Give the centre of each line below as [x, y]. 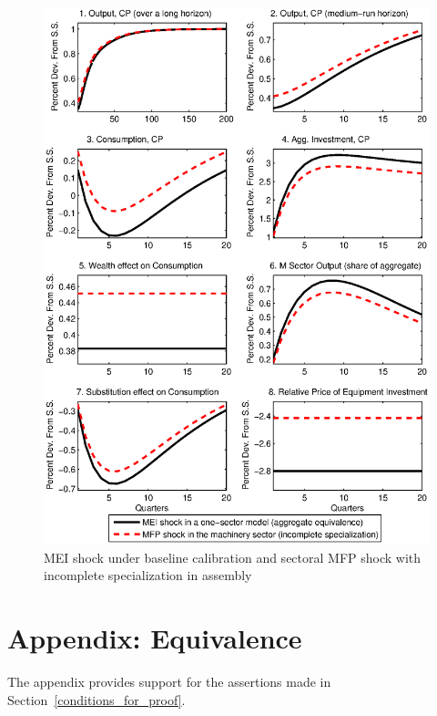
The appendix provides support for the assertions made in [169, 682]
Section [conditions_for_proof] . [97, 699]
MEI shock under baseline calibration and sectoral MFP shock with [233, 557]
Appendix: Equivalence [155, 638]
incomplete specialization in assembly [148, 575]
